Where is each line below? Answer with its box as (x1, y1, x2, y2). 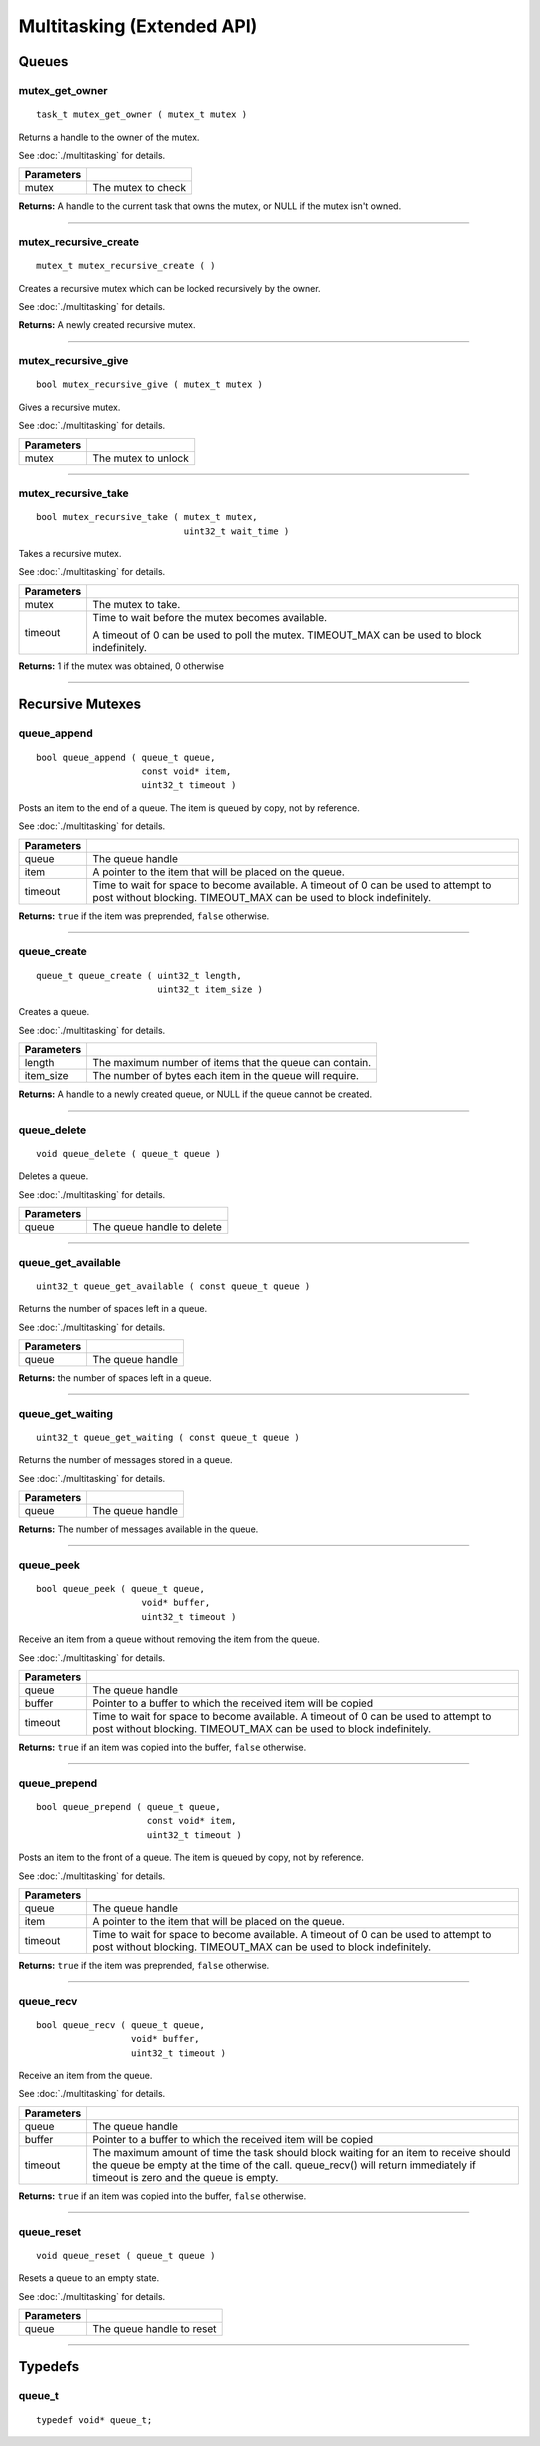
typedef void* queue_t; (36, 2414, 153, 2425)
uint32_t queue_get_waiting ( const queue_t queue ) (36, 1431, 300, 1443)
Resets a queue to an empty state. (18, 2272, 160, 2284)
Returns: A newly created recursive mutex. (18, 319, 196, 331)
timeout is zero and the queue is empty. (92, 2170, 279, 2184)
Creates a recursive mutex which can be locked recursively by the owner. (18, 282, 321, 294)
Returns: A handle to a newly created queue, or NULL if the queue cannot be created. (18, 1088, 373, 1100)
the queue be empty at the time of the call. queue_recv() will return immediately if (92, 2158, 477, 2172)
